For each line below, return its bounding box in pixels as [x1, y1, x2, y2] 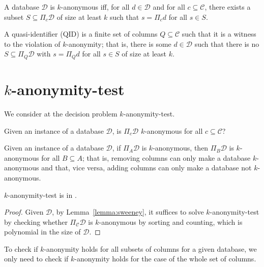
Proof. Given [4, 206, 44, 217]
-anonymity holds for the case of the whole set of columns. [74, 253, 256, 264]
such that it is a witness [182, 28, 256, 39]
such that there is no [194, 38, 259, 49]
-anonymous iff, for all [61, 2, 130, 12]
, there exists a [204, 2, 251, 12]
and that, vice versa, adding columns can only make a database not [41, 162, 252, 173]
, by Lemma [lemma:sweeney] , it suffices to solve [52, 206, 204, 217]
